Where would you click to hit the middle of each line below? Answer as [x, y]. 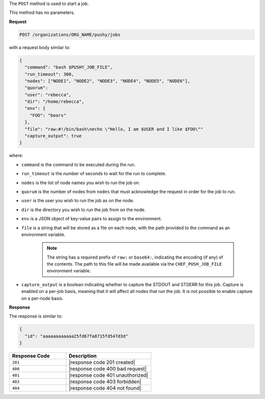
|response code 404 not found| [105, 388]
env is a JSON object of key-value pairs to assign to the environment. [92, 219]
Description [83, 356]
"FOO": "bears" [48, 115]
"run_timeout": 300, [49, 74]
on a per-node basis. [42, 298]
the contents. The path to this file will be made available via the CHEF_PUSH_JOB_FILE [134, 264]
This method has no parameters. [42, 13]
